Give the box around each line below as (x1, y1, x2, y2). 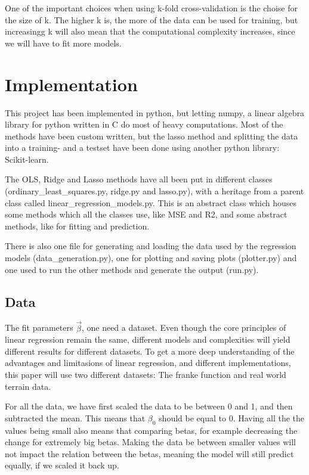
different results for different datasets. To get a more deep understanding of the (5, 344, 295, 357)
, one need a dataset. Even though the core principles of (81, 321, 286, 334)
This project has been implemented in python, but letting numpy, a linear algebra (5, 106, 304, 119)
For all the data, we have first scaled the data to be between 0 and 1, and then (5, 400, 293, 412)
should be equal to (159, 411, 226, 424)
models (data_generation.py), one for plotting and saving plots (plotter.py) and (5, 252, 297, 264)
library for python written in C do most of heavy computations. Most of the (5, 118, 283, 131)
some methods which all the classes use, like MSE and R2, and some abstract (5, 208, 288, 221)
